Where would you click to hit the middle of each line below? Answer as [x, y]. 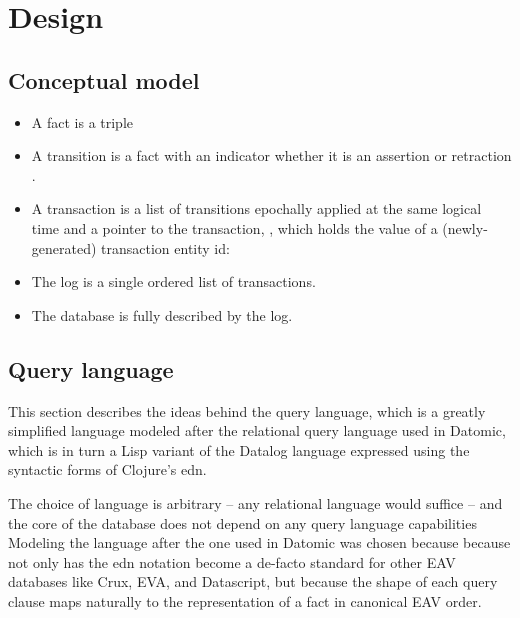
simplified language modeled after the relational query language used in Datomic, [257, 430]
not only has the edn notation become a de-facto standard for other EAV [232, 561]
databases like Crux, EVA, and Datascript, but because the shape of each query [253, 581]
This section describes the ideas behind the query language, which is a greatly [247, 410]
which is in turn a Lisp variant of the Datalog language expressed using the [239, 449]
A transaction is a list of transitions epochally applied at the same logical [256, 208]
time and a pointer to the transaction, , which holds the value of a [234, 227]
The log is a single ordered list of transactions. [173, 281]
